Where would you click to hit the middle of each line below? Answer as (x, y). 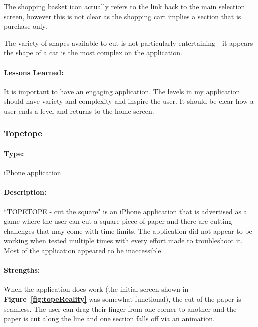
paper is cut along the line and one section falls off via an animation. (109, 319)
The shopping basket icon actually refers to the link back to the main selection (125, 6)
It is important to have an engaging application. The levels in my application (122, 91)
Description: (25, 192)
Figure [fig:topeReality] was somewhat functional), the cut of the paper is (123, 299)
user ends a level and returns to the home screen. (79, 111)
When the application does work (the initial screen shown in (96, 289)
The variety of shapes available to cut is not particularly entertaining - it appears (129, 43)
